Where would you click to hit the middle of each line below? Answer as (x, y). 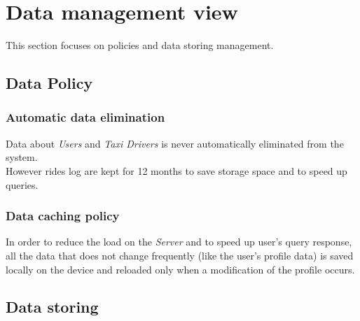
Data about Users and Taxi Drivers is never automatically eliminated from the (175, 143)
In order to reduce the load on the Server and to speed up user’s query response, (179, 242)
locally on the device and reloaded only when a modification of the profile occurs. (180, 269)
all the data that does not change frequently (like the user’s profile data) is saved (180, 255)
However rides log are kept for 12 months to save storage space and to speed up (176, 170)
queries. (22, 184)
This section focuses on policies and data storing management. (140, 45)
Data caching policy (63, 216)
